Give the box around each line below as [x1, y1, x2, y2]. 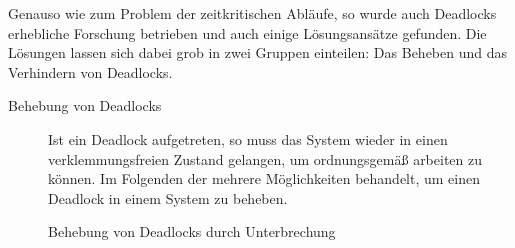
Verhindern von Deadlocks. [8, 61, 173, 82]
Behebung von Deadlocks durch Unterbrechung [48, 221, 336, 242]
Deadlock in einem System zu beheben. [48, 187, 288, 208]
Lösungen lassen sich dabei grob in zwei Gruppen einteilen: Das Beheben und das [8, 42, 507, 63]
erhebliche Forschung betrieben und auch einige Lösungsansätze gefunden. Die [8, 22, 487, 43]
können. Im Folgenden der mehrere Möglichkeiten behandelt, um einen [48, 168, 480, 189]
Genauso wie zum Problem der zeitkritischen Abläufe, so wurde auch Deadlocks [8, 3, 497, 23]
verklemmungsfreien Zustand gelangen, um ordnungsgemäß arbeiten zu [48, 148, 483, 169]
